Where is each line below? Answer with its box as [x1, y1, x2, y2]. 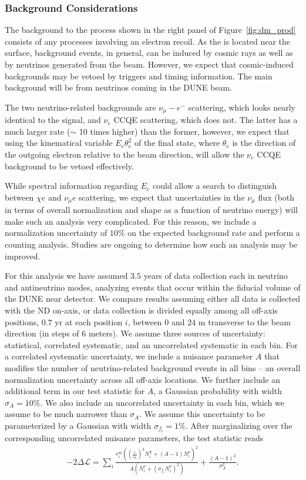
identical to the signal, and [5, 114, 101, 126]
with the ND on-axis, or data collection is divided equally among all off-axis [5, 304, 278, 316]
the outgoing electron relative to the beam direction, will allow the [5, 148, 244, 161]
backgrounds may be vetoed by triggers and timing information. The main [5, 69, 273, 82]
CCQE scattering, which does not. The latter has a [113, 114, 298, 126]
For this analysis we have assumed [5, 269, 128, 282]
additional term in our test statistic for [5, 385, 144, 397]
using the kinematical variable [5, 136, 113, 149]
